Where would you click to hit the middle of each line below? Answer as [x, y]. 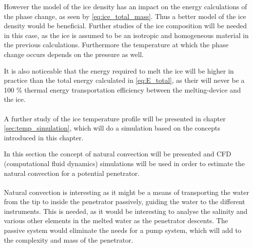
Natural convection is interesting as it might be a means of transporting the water [127, 192]
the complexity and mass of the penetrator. [69, 239]
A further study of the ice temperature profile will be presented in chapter [115, 118]
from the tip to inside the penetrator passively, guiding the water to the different [125, 201]
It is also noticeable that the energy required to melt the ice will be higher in [119, 70]
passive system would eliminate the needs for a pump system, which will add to [123, 230]
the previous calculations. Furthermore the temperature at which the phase [116, 45]
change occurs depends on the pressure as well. [74, 54]
